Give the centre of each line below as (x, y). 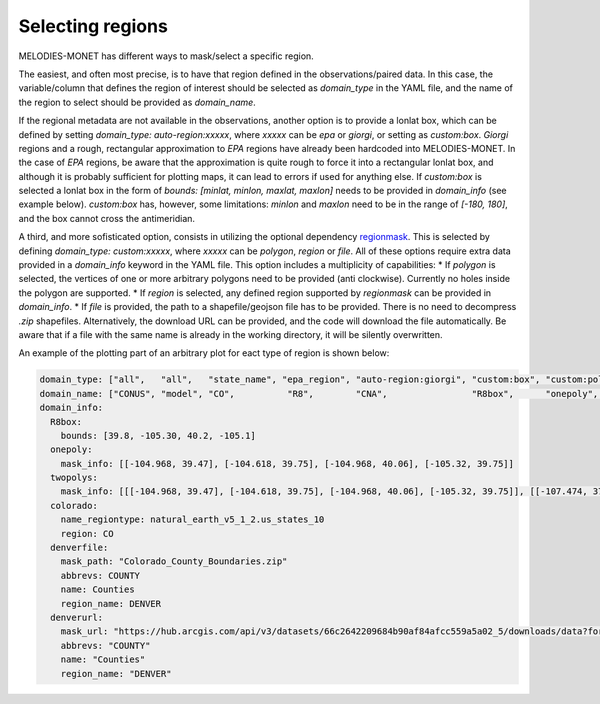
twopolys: (74, 478)
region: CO (87, 533)
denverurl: (77, 617)
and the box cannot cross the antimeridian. (106, 218)
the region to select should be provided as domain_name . (137, 102)
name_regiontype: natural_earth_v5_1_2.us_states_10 (192, 519)
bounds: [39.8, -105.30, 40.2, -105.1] (158, 435)
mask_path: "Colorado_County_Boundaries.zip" (174, 561)
